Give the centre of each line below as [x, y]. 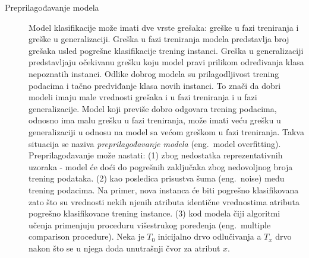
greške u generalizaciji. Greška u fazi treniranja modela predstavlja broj [159, 39]
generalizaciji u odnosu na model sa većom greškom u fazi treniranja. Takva [166, 131]
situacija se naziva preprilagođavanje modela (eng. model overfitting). [155, 143]
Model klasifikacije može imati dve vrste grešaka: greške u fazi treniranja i [164, 27]
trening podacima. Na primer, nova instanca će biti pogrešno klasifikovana [164, 189]
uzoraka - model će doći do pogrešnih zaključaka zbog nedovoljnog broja [161, 166]
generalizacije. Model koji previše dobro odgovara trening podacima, [153, 108]
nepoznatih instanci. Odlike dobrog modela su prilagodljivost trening [154, 73]
